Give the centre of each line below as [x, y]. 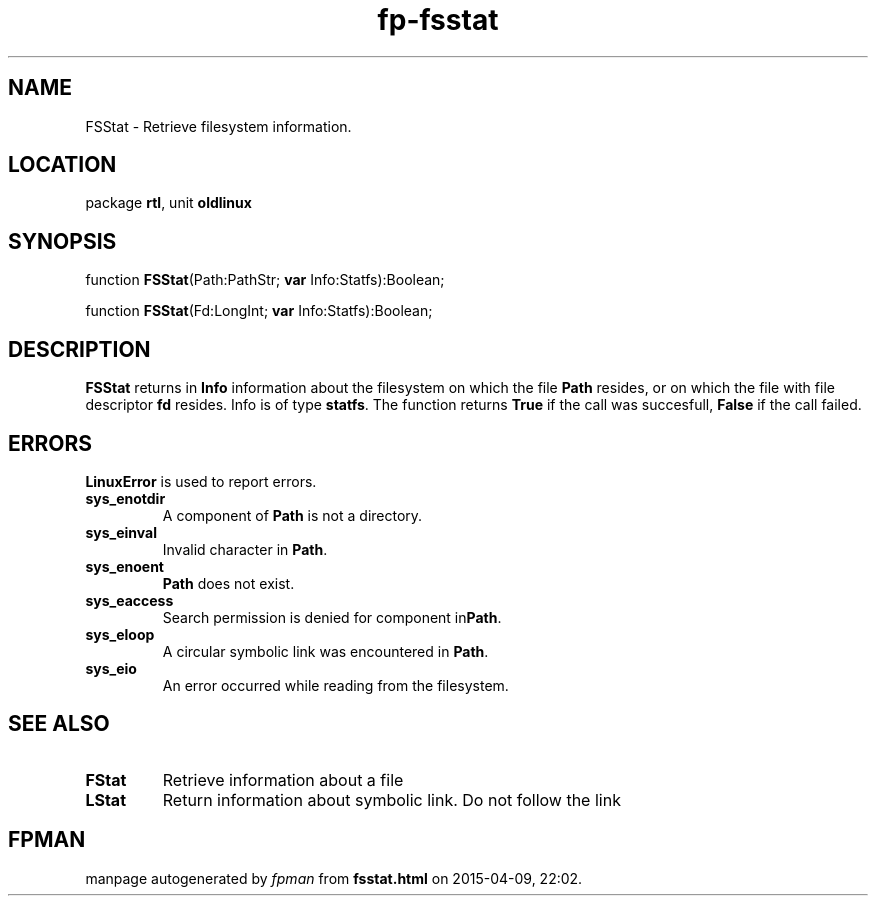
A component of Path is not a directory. [292, 515]
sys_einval [121, 532]
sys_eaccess [129, 600]
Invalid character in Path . [245, 549]
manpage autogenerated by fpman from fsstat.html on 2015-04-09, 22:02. [334, 878]
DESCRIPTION [79, 349]
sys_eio [111, 668]
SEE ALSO [59, 724]
